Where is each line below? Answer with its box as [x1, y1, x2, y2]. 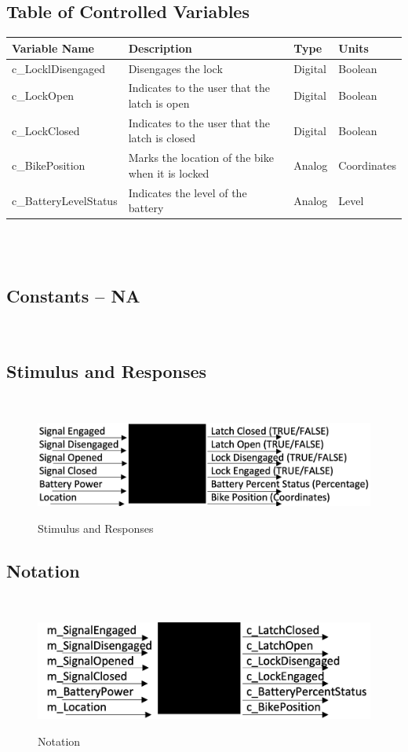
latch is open [128, 94, 190, 111]
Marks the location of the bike [128, 149, 274, 166]
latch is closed [128, 130, 195, 146]
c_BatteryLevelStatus [12, 192, 118, 208]
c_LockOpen [12, 87, 75, 104]
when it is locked [128, 164, 209, 181]
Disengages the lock [128, 60, 223, 76]
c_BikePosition [12, 157, 86, 174]
